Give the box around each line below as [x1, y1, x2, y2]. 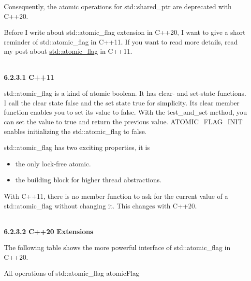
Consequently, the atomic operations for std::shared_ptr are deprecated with [4, 1, 232, 11]
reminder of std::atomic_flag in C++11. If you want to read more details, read [4, 36, 238, 46]
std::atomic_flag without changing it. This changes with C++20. [4, 200, 197, 210]
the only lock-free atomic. [15, 158, 91, 168]
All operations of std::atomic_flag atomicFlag [4, 268, 140, 278]
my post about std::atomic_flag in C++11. [4, 46, 133, 56]
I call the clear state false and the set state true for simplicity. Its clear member [4, 97, 240, 107]
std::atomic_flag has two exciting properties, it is [4, 142, 150, 152]
